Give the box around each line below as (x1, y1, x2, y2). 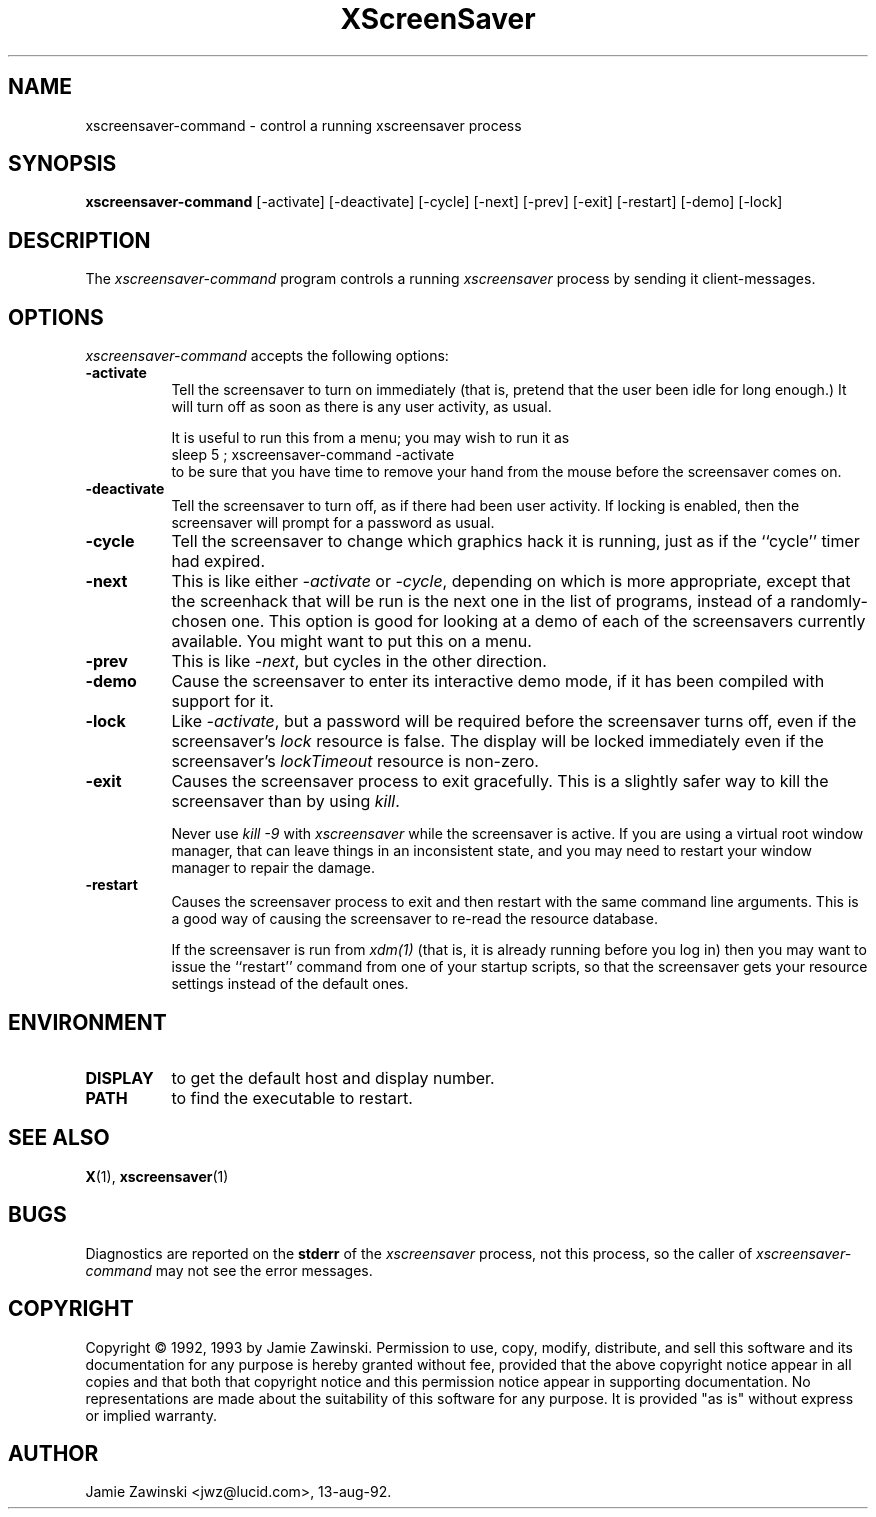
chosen (171, 611, 227, 632)
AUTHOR (8, 1440, 99, 1466)
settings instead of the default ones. (171, 975, 409, 993)
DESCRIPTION (8, 227, 151, 253)
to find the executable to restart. (171, 1087, 413, 1108)
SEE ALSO (8, 1125, 110, 1151)
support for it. (171, 691, 274, 712)
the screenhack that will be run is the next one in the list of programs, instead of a (171, 591, 786, 612)
